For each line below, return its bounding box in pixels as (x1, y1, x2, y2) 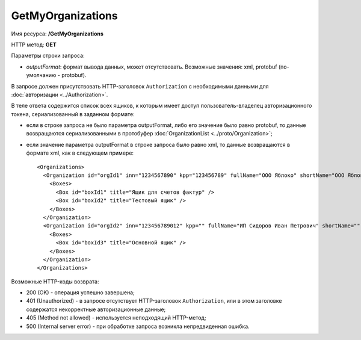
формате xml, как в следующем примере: (26, 149, 134, 156)
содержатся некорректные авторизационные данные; (26, 306, 166, 313)
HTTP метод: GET (11, 41, 57, 48)
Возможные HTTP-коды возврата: (11, 277, 99, 285)
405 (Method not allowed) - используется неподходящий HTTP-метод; (26, 314, 206, 321)
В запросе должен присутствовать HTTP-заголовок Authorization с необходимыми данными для (11, 82, 269, 90)
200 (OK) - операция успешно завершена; (26, 289, 135, 296)
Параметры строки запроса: (11, 52, 85, 60)
